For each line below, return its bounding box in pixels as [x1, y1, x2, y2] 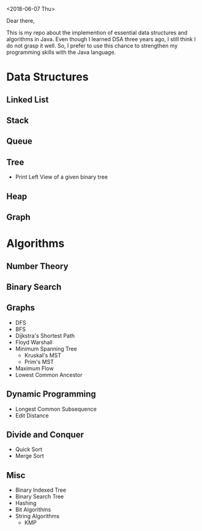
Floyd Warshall [15, 338, 53, 346]
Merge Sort [15, 452, 44, 460]
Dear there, [6, 17, 35, 24]
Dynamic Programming [6, 389, 96, 400]
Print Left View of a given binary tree [15, 173, 108, 180]
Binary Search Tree [15, 493, 64, 500]
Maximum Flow [15, 365, 54, 372]
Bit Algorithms [15, 506, 51, 513]
